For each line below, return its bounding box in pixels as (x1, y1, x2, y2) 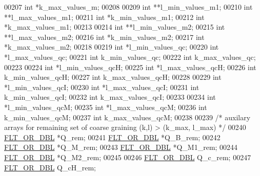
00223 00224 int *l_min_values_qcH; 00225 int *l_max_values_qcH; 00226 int (4, 61, 256, 72)
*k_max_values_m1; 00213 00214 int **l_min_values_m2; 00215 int (4, 21, 225, 32)
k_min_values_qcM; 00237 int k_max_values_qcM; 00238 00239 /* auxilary (4, 112, 251, 122)
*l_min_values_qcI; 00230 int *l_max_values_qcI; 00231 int (4, 81, 199, 92)
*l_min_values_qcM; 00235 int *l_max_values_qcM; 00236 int (4, 101, 207, 112)
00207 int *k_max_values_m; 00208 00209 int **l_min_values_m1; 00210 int (4, 2, 253, 12)
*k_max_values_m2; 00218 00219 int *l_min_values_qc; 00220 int (4, 41, 219, 52)
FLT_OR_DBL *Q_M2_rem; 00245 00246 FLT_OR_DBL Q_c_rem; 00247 (4, 151, 251, 162)
